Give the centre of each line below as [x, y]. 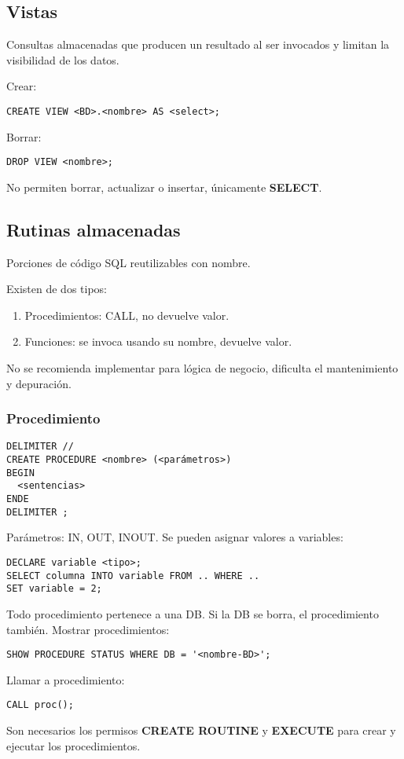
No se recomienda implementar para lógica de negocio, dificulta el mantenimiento [202, 368]
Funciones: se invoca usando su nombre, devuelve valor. [158, 341]
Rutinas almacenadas [94, 229]
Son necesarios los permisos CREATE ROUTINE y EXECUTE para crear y [201, 730]
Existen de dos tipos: [57, 289]
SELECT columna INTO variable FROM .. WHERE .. [133, 576]
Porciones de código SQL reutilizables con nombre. [129, 262]
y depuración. [39, 383]
